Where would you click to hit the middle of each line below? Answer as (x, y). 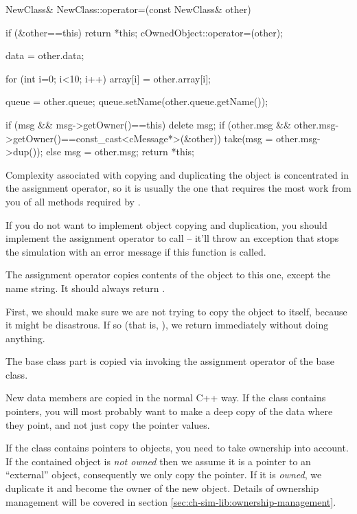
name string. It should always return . (85, 288)
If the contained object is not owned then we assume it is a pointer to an (158, 461)
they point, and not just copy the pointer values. (108, 424)
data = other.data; (45, 55)
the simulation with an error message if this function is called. (136, 251)
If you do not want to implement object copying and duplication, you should (166, 224)
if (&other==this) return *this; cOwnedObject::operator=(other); (145, 32)
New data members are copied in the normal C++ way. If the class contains (166, 398)
